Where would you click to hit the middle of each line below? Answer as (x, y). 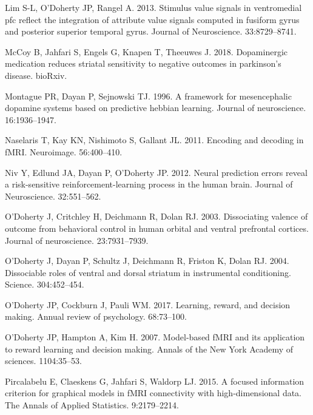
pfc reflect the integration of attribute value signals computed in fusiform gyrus (152, 19)
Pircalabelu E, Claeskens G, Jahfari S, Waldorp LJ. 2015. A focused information (155, 381)
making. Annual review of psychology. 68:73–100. (96, 316)
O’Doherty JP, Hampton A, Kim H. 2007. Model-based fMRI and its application (155, 337)
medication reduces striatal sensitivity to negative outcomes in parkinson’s (143, 63)
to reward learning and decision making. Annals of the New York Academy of (149, 349)
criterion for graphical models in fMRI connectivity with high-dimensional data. (153, 393)
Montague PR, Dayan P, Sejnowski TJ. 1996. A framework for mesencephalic (148, 96)
